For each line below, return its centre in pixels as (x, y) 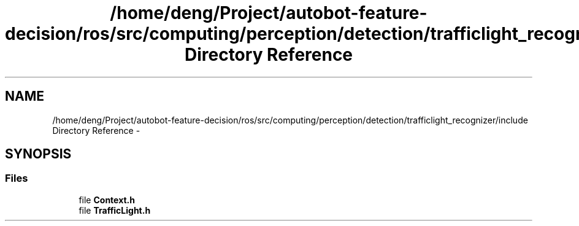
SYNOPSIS (38, 154)
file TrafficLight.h (115, 210)
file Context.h (107, 200)
